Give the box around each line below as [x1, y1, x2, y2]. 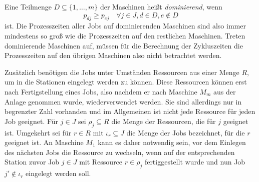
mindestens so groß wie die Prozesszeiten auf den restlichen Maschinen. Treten [5, 30, 245, 40]
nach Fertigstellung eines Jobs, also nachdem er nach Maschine [5, 86, 197, 96]
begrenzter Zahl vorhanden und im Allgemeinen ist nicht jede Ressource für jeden [5, 106, 255, 116]
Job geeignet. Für [5, 115, 59, 126]
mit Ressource [79, 156, 123, 167]
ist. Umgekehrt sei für [5, 127, 72, 137]
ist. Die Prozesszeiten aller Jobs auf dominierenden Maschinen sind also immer [5, 20, 246, 31]
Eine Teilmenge [5, 1, 52, 11]
